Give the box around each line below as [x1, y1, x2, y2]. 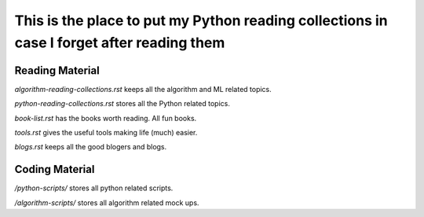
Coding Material [14, 163, 95, 176]
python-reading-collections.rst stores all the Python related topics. [14, 99, 231, 108]
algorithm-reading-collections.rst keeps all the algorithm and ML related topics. [14, 84, 272, 94]
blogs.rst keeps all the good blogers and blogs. [14, 142, 167, 152]
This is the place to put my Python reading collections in [14, 12, 388, 29]
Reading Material [14, 64, 100, 77]
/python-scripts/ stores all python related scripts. [14, 183, 174, 193]
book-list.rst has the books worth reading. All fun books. [14, 113, 197, 123]
